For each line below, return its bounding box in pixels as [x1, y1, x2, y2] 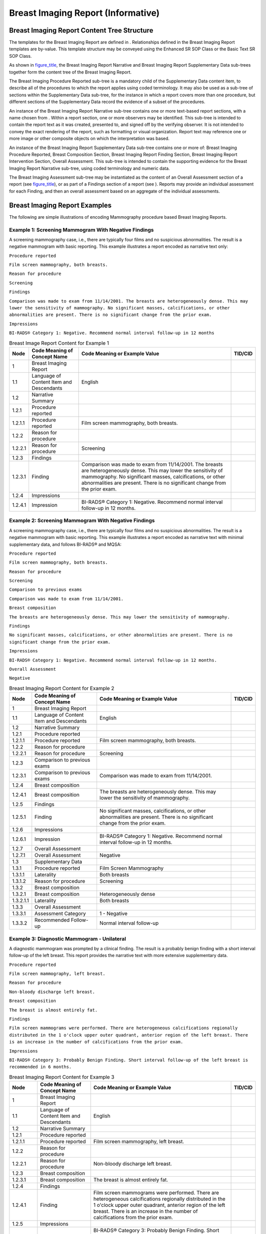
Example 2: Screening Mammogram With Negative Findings [9, 517, 155, 524]
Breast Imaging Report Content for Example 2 [9, 685, 114, 692]
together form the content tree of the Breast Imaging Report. [9, 69, 132, 75]
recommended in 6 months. [9, 1064, 72, 1070]
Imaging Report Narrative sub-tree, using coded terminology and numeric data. [9, 165, 170, 171]
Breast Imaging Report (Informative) [9, 7, 160, 18]
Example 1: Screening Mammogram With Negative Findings [9, 226, 154, 233]
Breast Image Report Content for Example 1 [9, 340, 109, 347]
